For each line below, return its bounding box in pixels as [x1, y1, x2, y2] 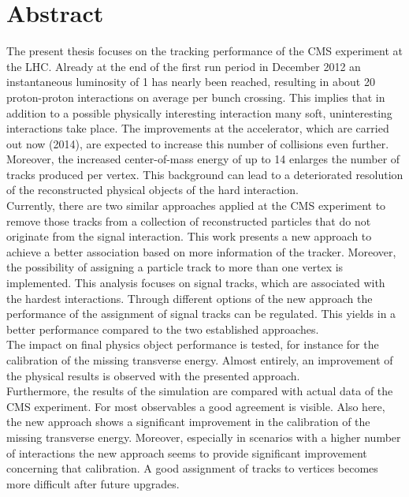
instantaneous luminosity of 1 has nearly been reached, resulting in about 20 [6, 73, 375, 90]
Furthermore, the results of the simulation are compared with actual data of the [6, 383, 393, 399]
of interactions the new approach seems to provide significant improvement [6, 444, 367, 461]
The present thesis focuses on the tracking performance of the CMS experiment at [6, 43, 403, 59]
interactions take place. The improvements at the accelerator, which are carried [6, 120, 389, 136]
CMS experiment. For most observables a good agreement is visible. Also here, [6, 398, 385, 414]
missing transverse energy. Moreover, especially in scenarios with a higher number [6, 428, 401, 445]
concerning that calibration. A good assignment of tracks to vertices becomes [6, 460, 378, 476]
